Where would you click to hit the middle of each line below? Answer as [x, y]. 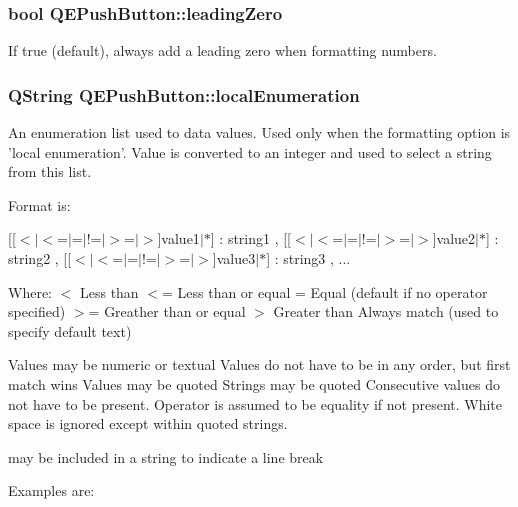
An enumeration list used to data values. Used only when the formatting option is [259, 132]
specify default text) [70, 330]
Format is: [39, 204]
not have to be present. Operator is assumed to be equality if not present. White [255, 403]
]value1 [178, 238]
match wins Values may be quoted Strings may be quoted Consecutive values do [254, 383]
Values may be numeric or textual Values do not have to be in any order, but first [259, 364]
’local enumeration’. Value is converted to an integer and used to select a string [250, 151]
